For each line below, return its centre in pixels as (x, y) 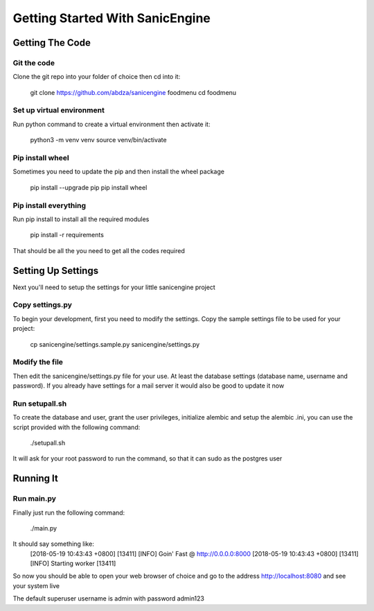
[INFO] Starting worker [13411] (73, 563)
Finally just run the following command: (69, 513)
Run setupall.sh (40, 404)
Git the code (34, 62)
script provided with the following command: (77, 427)
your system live (36, 585)
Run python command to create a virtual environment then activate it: (112, 124)
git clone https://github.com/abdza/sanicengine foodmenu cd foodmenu (133, 92)
